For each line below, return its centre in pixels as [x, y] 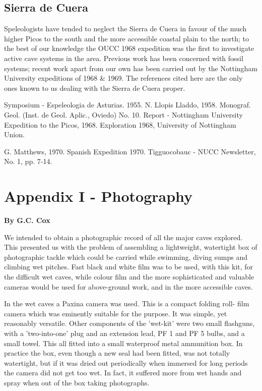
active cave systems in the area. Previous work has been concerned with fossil [124, 58]
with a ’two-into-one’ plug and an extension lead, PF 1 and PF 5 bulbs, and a [124, 333]
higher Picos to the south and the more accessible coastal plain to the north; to [127, 38]
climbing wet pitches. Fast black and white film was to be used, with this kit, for [129, 267]
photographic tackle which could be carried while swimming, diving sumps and [126, 257]
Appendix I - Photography [99, 196]
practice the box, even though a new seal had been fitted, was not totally [117, 353]
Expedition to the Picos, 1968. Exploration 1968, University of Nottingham [120, 124]
